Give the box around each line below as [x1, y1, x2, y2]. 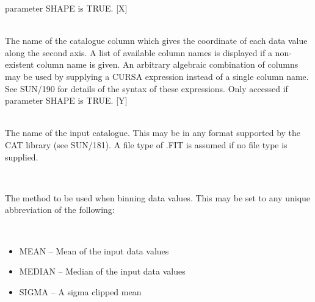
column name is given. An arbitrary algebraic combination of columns [37, 58, 299, 71]
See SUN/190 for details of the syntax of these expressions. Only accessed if [5, 82, 288, 95]
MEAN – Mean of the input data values [19, 244, 169, 257]
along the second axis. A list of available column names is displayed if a [5, 46, 272, 59]
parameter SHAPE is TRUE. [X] [5, 2, 128, 14]
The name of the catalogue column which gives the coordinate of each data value [5, 34, 308, 47]
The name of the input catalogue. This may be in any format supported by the [5, 126, 301, 139]
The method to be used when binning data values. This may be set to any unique [5, 191, 311, 204]
